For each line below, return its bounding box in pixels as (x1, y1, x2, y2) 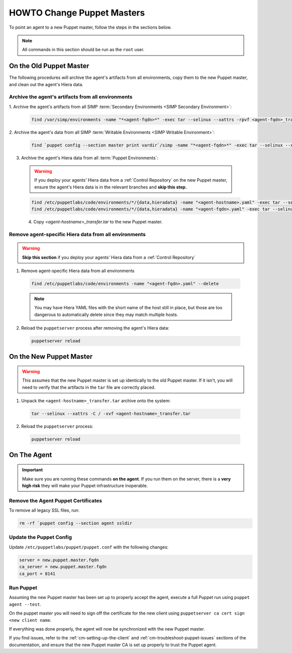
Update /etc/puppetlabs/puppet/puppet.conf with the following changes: (9, 544, 169, 550)
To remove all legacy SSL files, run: (9, 507, 80, 513)
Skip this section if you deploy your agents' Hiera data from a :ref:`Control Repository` (22, 254, 196, 260)
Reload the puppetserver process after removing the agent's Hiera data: (21, 325, 170, 331)
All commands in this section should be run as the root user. (22, 47, 145, 53)
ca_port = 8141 (19, 571, 55, 577)
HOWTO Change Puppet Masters (9, 7, 145, 18)
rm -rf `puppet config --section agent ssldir (19, 521, 132, 526)
